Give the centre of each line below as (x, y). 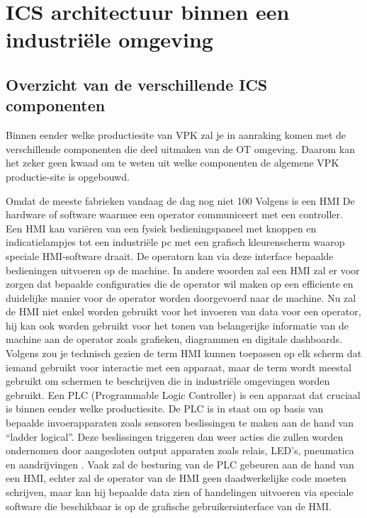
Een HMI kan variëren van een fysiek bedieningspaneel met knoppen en (161, 228)
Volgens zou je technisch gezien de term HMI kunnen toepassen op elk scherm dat (184, 353)
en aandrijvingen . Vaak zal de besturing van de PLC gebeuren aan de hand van (180, 464)
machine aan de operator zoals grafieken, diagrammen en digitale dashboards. (174, 339)
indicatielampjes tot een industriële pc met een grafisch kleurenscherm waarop (175, 242)
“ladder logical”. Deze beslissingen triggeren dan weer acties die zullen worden (175, 436)
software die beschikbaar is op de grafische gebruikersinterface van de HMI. (169, 506)
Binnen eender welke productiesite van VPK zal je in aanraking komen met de (176, 135)
